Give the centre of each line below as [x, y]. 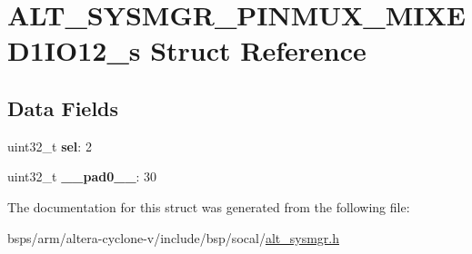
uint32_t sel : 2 [50, 146]
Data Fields [63, 107]
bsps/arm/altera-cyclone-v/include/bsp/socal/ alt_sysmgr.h [173, 237]
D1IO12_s [74, 50]
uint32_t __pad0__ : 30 [82, 176]
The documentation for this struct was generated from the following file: [209, 206]
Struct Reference [258, 50]
